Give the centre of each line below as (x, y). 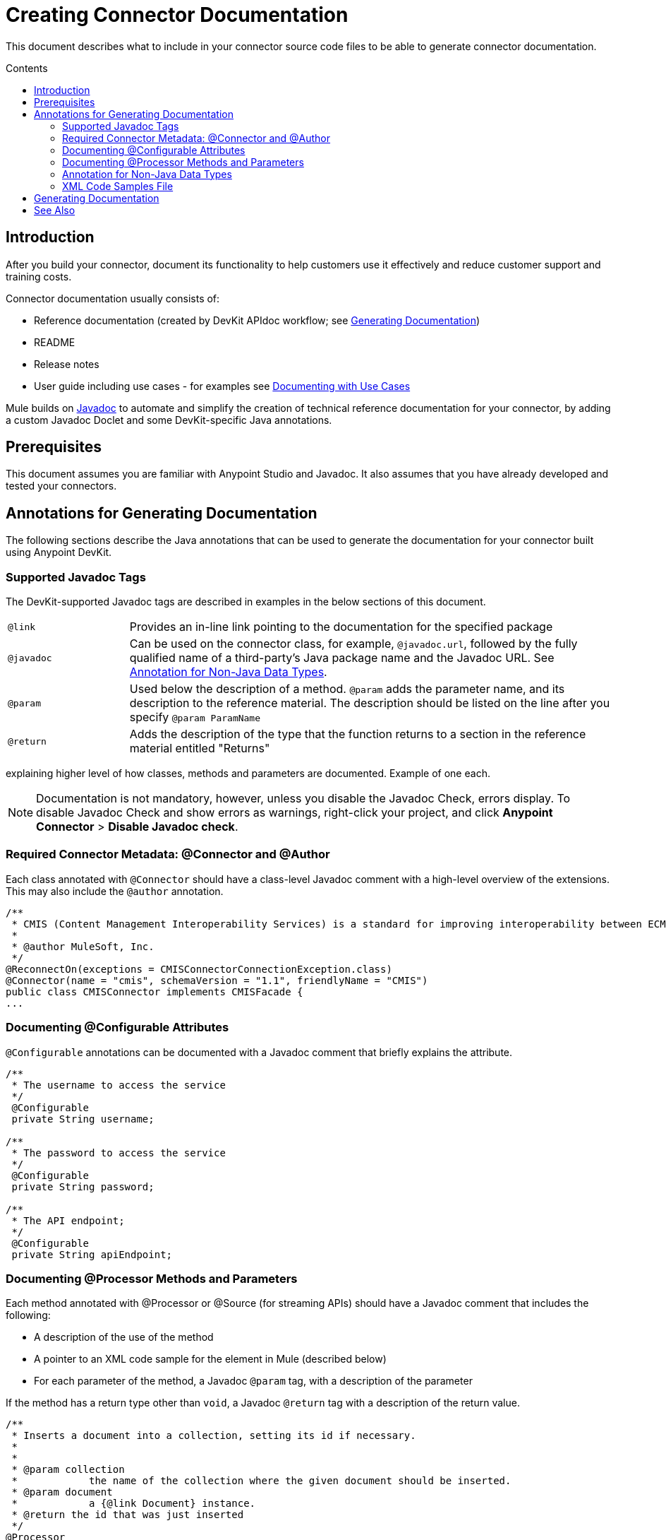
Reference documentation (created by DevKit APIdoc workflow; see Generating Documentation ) (257, 320)
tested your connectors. (61, 486)
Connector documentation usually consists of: (113, 298)
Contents (27, 68)
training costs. (39, 276)
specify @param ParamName (195, 717)
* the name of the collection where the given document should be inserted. (261, 1481)
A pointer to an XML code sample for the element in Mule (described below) (210, 1359)
